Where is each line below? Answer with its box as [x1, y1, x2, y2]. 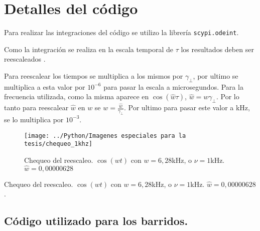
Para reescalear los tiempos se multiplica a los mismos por [4, 70, 183, 81]
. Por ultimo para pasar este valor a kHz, [124, 102, 250, 113]
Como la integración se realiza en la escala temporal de [4, 44, 173, 54]
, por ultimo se [193, 70, 238, 81]
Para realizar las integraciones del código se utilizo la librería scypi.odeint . [4, 27, 239, 38]
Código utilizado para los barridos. [4, 213, 188, 228]
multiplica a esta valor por [4, 81, 85, 92]
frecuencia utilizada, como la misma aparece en [4, 91, 149, 102]
